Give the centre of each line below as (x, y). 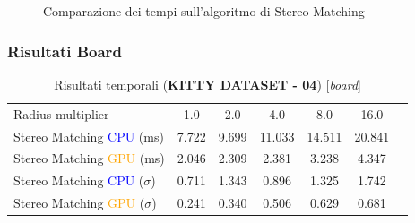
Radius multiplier (61, 113)
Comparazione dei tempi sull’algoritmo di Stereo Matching (204, 11)
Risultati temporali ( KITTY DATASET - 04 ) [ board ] (207, 84)
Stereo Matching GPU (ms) (89, 158)
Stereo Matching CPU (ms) (89, 136)
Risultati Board (65, 51)
